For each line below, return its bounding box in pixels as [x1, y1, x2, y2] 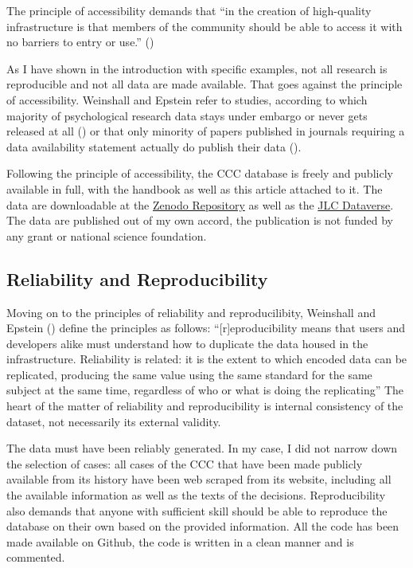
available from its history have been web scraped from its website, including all [6, 471, 392, 488]
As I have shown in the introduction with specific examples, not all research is [6, 60, 388, 76]
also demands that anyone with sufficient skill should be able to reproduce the [6, 502, 388, 519]
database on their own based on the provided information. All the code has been [6, 518, 399, 535]
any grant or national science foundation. [6, 227, 207, 244]
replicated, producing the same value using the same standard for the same [6, 366, 372, 382]
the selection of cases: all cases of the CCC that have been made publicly [6, 455, 363, 472]
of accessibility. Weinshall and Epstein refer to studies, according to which [6, 91, 368, 108]
